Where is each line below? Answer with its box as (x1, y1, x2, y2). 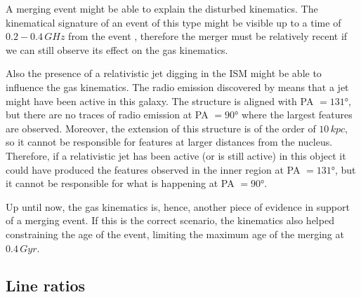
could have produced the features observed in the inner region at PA (6, 162, 301, 177)
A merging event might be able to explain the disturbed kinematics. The (6, 1, 318, 15)
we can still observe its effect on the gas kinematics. (6, 42, 228, 57)
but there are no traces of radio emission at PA (6, 107, 209, 122)
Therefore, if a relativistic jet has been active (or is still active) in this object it (6, 148, 346, 163)
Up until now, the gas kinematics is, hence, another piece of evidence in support (6, 199, 350, 214)
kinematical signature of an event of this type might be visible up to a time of (6, 15, 341, 29)
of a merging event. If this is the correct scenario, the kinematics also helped (6, 213, 334, 228)
